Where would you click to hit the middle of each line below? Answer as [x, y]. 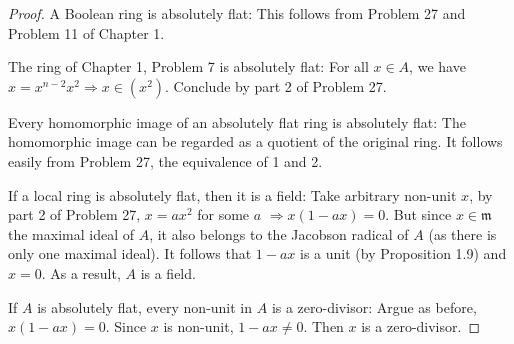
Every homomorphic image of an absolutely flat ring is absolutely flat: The [237, 121]
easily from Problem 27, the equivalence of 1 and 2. [165, 160]
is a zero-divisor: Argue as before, [374, 306]
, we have [437, 66]
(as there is [462, 233]
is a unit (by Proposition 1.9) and [403, 253]
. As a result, [81, 272]
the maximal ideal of [71, 233]
